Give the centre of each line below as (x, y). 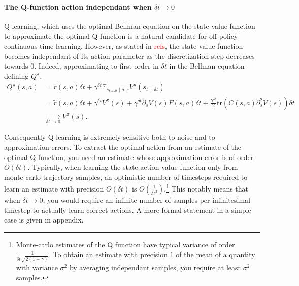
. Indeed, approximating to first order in (96, 66)
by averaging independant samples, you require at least (155, 267)
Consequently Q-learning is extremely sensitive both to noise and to (110, 137)
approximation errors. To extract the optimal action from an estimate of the (123, 147)
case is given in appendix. (44, 220)
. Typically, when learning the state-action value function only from (133, 167)
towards (16, 66)
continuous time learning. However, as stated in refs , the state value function (124, 45)
